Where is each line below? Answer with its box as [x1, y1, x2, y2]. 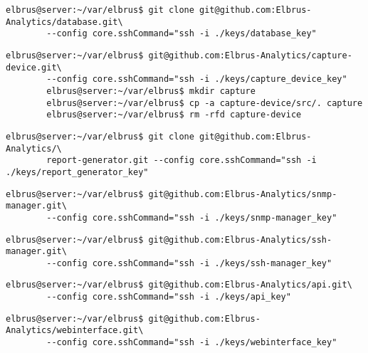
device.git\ [6, 62, 62, 73]
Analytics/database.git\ [6, 16, 123, 27]
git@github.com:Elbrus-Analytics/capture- [148, 50, 352, 60]
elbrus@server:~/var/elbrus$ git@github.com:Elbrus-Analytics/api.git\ [6, 280, 352, 290]
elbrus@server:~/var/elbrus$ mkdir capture [46, 85, 256, 96]
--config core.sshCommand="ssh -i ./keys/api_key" [46, 292, 291, 302]
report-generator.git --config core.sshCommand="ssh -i [46, 155, 317, 166]
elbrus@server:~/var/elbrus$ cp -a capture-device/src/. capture [46, 98, 363, 108]
